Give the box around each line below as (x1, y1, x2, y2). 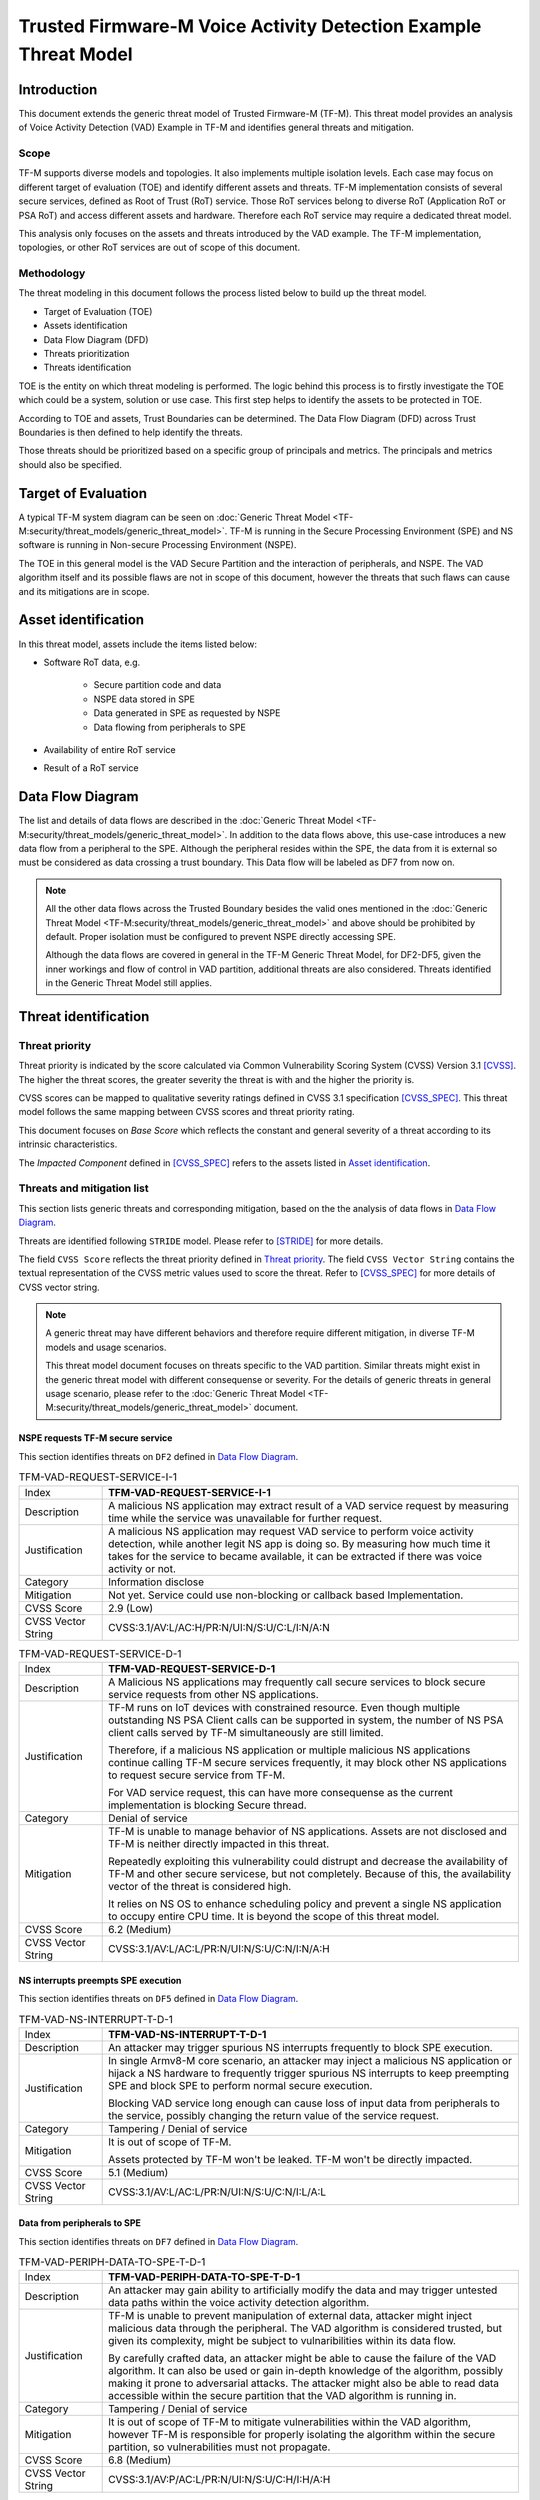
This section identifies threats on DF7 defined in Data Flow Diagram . (18, 2235, 299, 2247)
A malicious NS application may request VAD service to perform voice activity (108, 1524, 474, 1538)
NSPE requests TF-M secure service (18, 1432, 173, 1444)
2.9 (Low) (108, 1601, 154, 1615)
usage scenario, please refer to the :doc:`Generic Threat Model (45, 1388, 306, 1400)
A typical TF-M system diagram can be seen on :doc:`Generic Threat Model (18, 511, 331, 523)
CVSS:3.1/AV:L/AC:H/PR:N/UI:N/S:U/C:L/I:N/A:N (108, 1620, 330, 1634)
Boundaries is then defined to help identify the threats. (18, 426, 244, 438)
